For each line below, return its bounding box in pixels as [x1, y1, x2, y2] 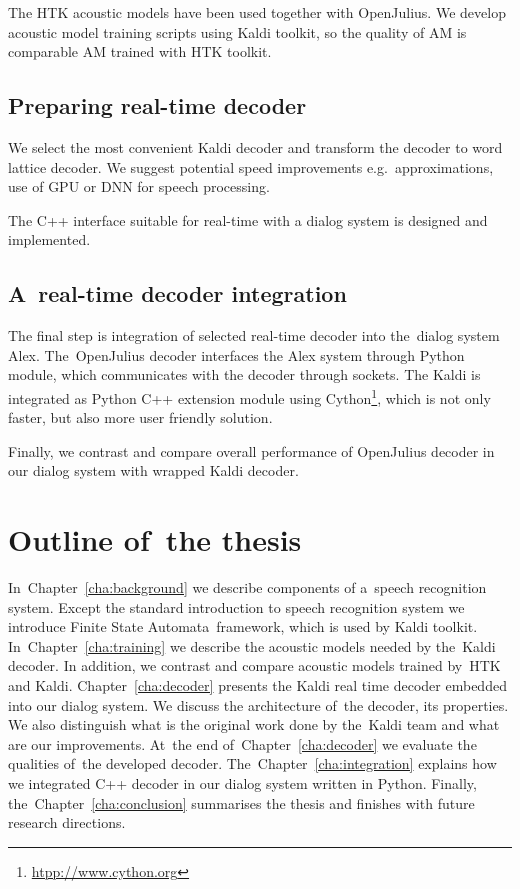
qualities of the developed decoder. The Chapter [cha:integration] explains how [8, 753, 497, 774]
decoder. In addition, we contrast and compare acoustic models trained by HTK [8, 655, 501, 676]
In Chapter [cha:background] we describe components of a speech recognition [8, 577, 487, 598]
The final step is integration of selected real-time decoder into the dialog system [8, 325, 500, 346]
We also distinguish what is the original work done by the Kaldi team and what [8, 714, 500, 735]
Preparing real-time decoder [8, 90, 307, 121]
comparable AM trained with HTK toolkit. [8, 41, 272, 62]
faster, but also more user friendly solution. [8, 407, 273, 428]
